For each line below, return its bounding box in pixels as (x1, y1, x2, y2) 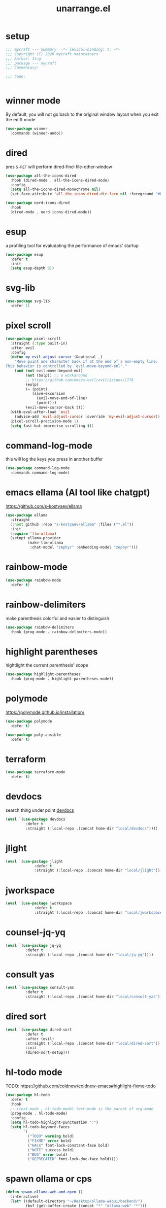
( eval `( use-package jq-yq (5, 943, 61, 948)
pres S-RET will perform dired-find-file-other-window (5, 164, 112, 170)
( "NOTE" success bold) (27, 1147, 74, 1152)
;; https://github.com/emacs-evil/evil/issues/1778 (25, 378, 134, 382)
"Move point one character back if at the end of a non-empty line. (14, 359, 158, 364)
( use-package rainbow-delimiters (5, 624, 74, 630)
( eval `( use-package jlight (5, 859, 64, 864)
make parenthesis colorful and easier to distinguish (5, 615, 110, 621)
